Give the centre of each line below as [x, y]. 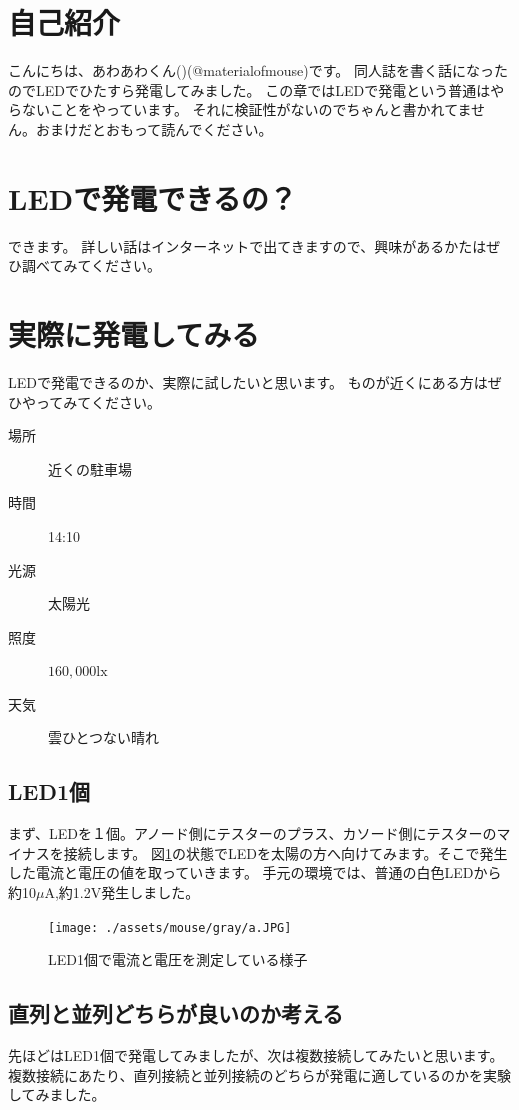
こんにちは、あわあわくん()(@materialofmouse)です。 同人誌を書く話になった [258, 70]
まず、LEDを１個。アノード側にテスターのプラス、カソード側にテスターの [252, 833]
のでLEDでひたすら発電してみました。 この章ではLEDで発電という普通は [249, 89]
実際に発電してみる [134, 334]
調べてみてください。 [91, 265]
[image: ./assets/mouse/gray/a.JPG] [170, 927]
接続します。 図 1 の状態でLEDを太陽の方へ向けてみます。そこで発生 [285, 852]
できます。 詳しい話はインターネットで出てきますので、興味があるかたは [247, 245]
